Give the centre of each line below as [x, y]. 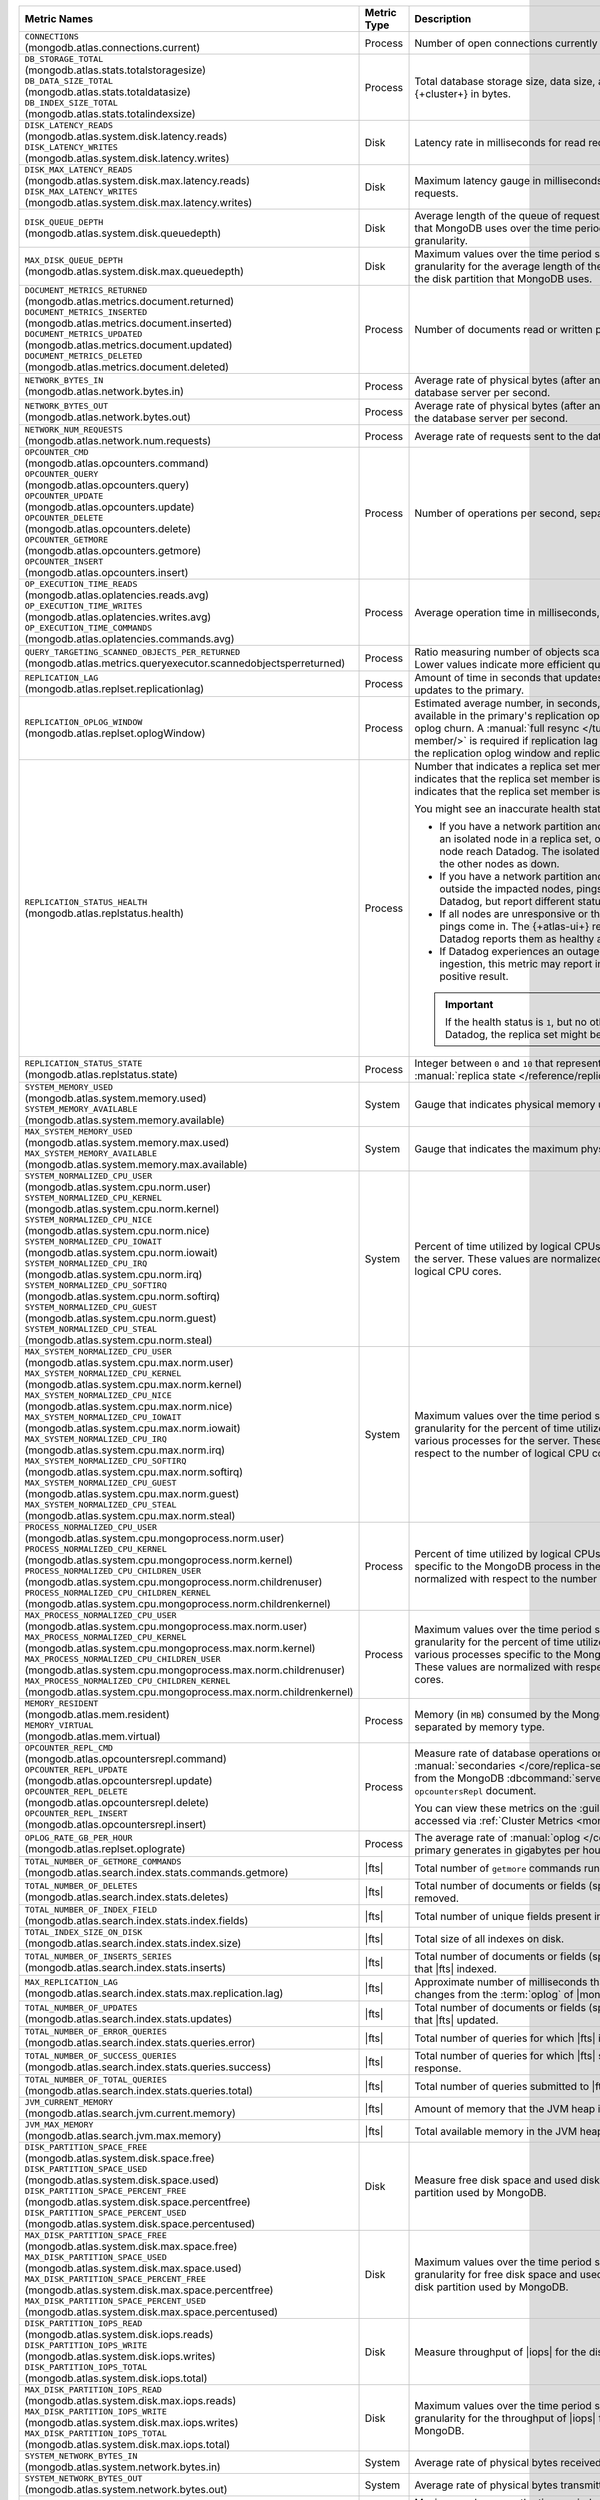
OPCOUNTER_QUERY [61, 474]
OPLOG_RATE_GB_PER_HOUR [78, 1837]
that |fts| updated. [456, 2020]
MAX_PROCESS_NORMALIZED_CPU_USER [100, 1615]
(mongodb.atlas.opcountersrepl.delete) [117, 1802]
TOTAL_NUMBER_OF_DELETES [81, 1885]
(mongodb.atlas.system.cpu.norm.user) [118, 1187]
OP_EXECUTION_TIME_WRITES [83, 606]
